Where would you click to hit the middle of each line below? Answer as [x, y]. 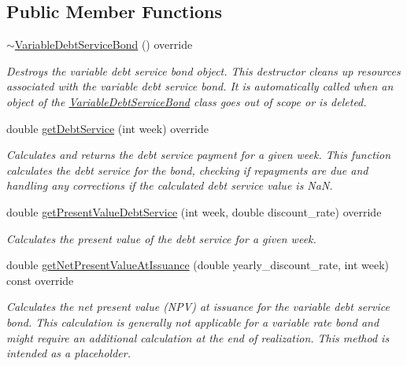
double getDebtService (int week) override [107, 128]
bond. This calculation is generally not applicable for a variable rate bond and [193, 322]
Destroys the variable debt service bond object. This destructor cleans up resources [203, 70]
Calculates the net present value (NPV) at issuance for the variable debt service [198, 307]
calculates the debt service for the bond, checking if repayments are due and [187, 170]
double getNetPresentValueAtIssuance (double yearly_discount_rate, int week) [198, 265]
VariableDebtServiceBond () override [104, 44]
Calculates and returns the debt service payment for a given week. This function [199, 155]
